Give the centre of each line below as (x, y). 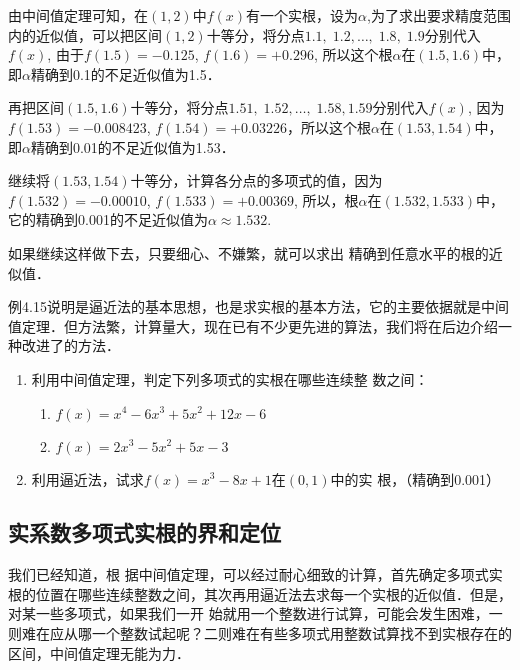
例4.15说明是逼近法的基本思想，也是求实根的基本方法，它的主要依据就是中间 (258, 306)
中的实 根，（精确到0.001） (415, 478)
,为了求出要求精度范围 (439, 15)
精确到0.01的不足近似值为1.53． (132, 146)
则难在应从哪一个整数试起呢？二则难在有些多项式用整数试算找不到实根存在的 (260, 633)
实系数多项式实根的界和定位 (144, 532)
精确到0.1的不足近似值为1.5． (125, 73)
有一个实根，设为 (302, 15)
